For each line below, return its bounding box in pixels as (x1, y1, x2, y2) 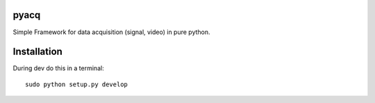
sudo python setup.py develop (25, 80, 128, 88)
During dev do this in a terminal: (12, 64, 104, 72)
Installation (12, 46, 62, 58)
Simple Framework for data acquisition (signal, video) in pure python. (12, 28, 211, 36)
